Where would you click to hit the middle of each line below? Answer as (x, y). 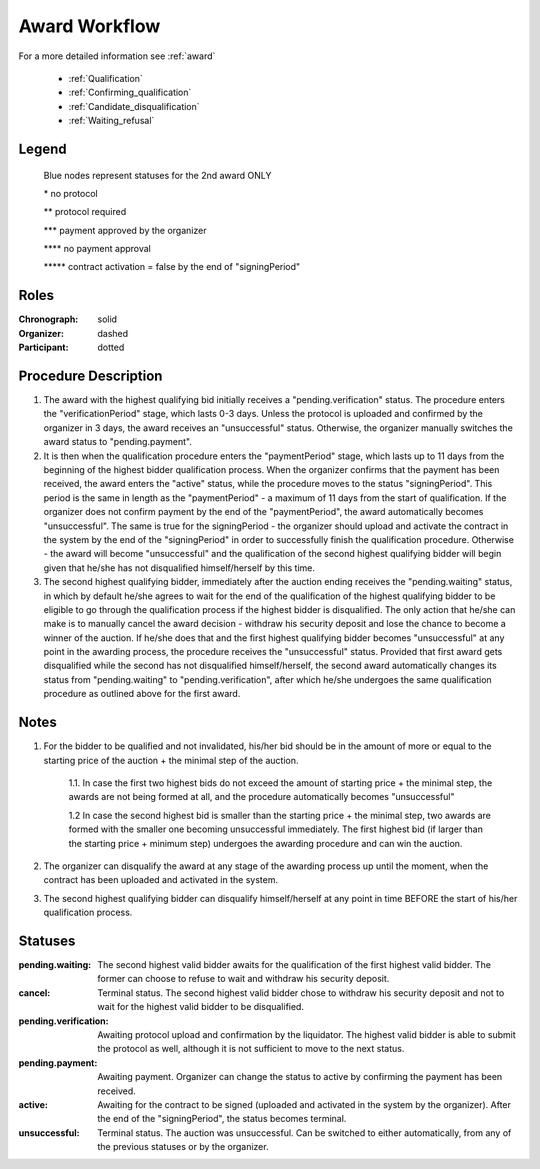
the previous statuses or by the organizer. (183, 1147)
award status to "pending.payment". (117, 442)
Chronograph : (48, 319)
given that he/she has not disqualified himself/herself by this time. (179, 567)
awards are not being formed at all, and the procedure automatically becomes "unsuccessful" (261, 797)
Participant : (43, 347)
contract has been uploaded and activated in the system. (161, 880)
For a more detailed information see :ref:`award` (117, 56)
